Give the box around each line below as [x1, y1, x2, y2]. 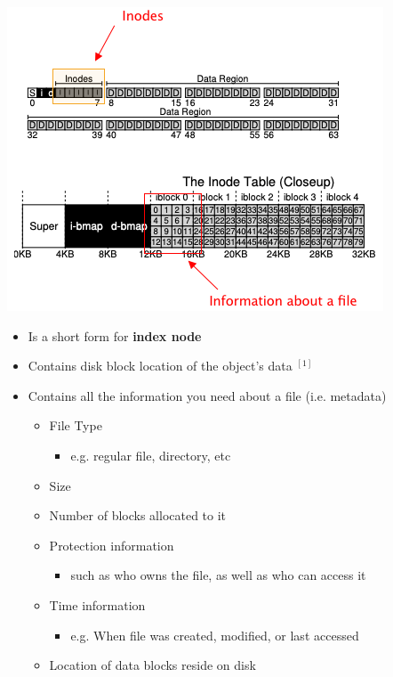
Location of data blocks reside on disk [49, 656, 256, 674]
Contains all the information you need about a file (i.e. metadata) [28, 386, 387, 404]
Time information [49, 595, 146, 614]
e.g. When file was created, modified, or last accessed [70, 625, 359, 644]
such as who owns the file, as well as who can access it [70, 566, 366, 584]
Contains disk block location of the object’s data [28, 356, 293, 375]
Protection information [49, 535, 174, 554]
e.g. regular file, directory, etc [70, 445, 231, 464]
